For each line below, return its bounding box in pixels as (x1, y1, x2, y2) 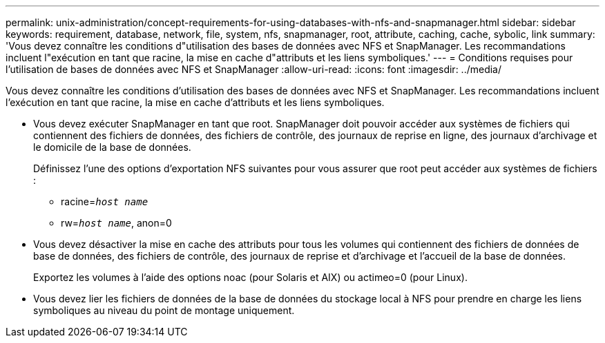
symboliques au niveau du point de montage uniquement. (33, 304, 295, 316)
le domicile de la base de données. (33, 141, 191, 153)
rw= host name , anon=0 (61, 217, 172, 229)
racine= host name (61, 196, 148, 207)
